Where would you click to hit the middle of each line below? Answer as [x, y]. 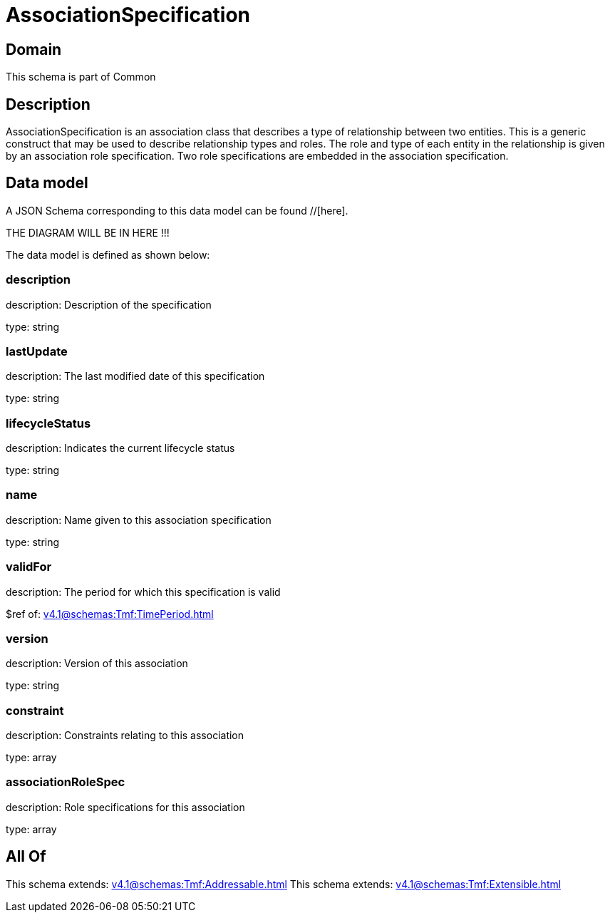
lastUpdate [37, 351]
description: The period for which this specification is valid [143, 592]
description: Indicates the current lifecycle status [120, 448]
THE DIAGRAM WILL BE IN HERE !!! [88, 232]
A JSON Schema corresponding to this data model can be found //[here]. [177, 210]
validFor [29, 567]
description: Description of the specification [109, 304]
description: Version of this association [97, 664]
